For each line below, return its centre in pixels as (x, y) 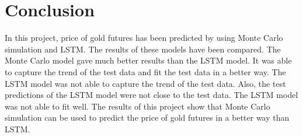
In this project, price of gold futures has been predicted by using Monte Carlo (144, 38)
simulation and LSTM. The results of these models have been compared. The (143, 49)
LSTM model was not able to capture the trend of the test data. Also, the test (145, 83)
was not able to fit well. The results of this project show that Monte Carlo (137, 106)
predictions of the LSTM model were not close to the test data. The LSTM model (151, 95)
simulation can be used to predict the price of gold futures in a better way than (147, 117)
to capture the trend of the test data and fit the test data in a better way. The (145, 71)
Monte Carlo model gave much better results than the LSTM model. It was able (148, 60)
